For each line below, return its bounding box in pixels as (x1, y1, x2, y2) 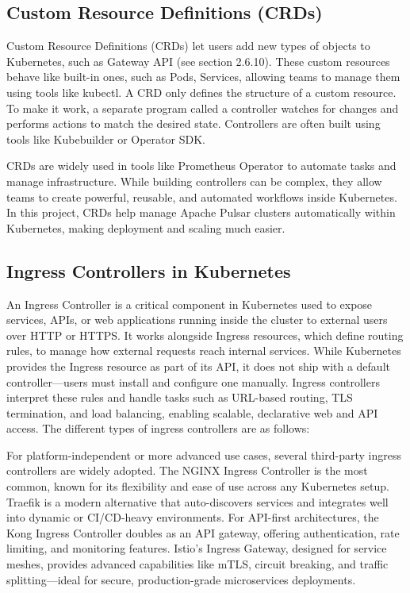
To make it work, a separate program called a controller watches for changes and (6, 99, 399, 116)
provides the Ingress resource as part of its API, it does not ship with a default (6, 357, 390, 374)
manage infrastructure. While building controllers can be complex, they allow (6, 172, 382, 189)
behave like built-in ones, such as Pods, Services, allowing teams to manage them (6, 68, 400, 85)
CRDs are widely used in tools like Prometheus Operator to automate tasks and (6, 157, 397, 174)
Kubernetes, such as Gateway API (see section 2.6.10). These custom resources (6, 52, 390, 69)
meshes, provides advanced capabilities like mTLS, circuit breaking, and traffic (6, 556, 389, 572)
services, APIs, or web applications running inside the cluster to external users (6, 311, 388, 328)
